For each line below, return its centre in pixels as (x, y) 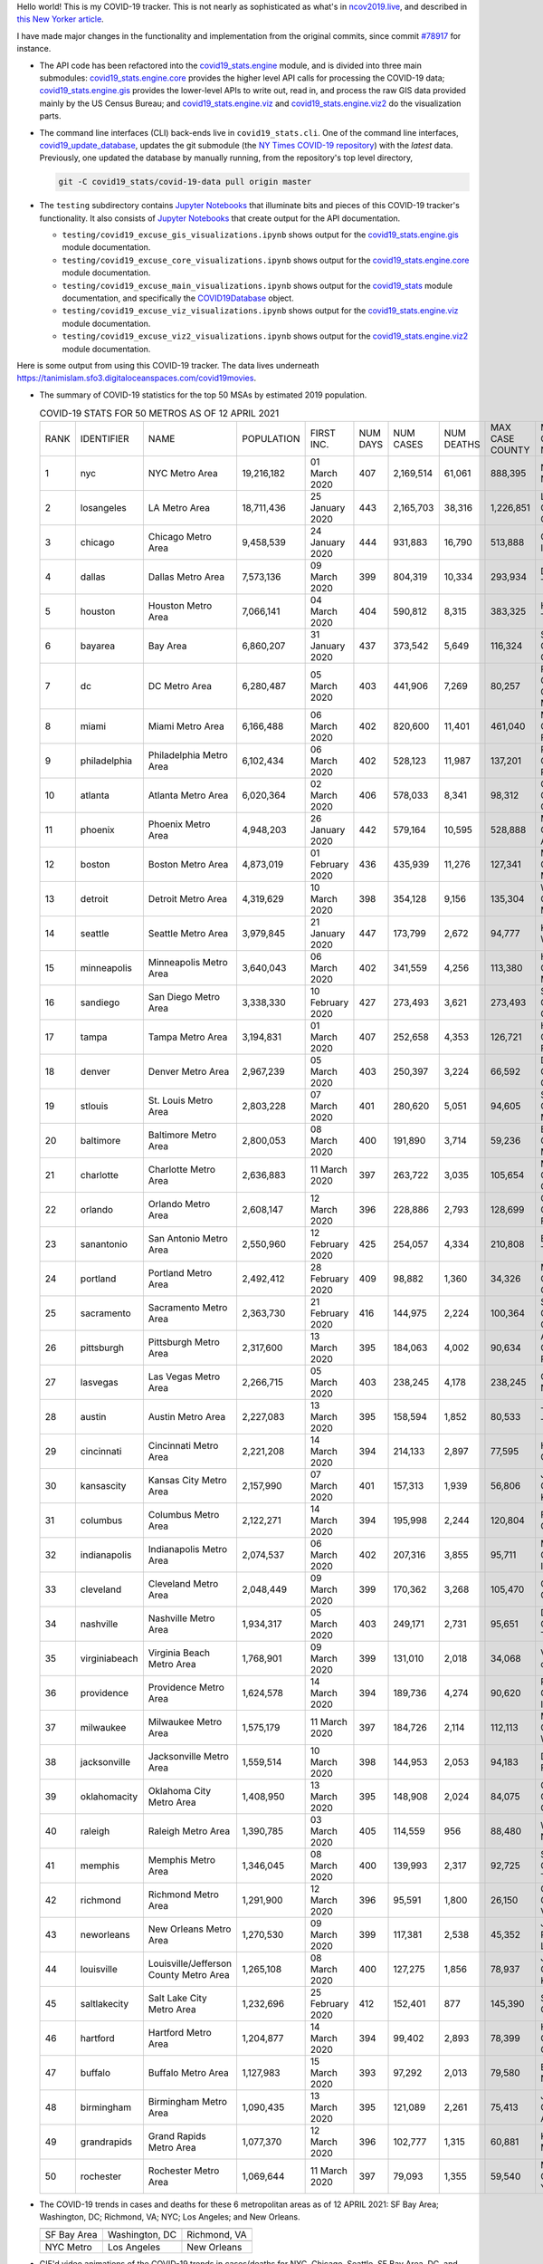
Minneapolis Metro (188, 962)
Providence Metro (186, 1687)
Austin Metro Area (187, 1416)
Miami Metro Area (186, 726)
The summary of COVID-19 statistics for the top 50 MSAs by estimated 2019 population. (203, 395)
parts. (50, 116)
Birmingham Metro (188, 2101)
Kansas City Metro (187, 1480)
